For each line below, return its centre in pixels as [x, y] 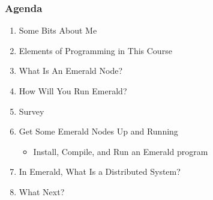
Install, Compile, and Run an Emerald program [121, 151]
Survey [31, 111]
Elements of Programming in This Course [95, 50]
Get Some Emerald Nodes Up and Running [98, 131]
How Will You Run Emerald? [73, 91]
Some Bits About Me [58, 30]
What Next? [42, 191]
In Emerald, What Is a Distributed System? [100, 171]
